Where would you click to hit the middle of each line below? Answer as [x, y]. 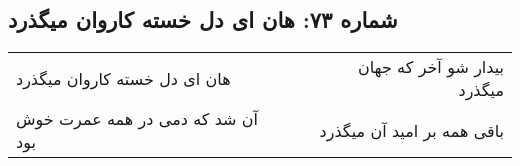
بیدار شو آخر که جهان [430, 67]
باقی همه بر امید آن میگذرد [411, 130]
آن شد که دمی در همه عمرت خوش [137, 119]
